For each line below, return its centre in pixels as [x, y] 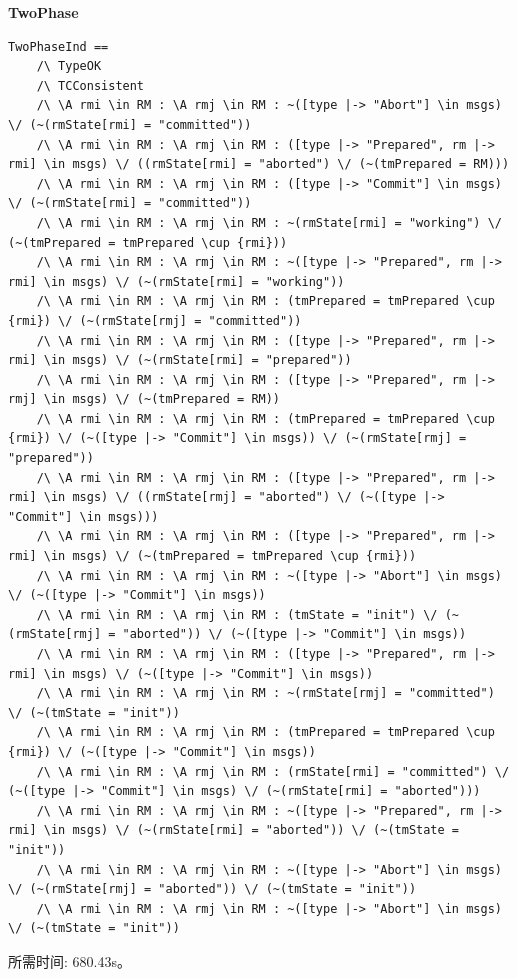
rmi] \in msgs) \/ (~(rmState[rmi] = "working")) [176, 281]
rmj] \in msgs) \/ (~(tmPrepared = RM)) [144, 399]
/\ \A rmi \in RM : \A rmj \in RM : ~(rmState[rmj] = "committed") [265, 693]
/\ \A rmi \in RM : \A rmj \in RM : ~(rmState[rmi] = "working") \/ [269, 222]
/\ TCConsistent [90, 85]
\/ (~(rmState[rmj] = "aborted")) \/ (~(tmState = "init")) [212, 889]
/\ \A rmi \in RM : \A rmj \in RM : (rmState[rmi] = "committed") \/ [273, 771]
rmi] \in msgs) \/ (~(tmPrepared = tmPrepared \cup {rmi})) [212, 556]
